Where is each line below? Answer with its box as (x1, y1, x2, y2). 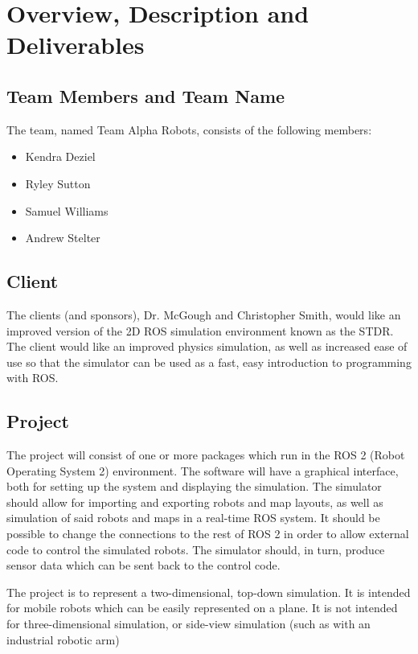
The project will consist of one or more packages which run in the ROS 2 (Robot (6, 446, 405, 463)
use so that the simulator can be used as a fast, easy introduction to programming (6, 353, 412, 370)
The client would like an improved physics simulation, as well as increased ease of (6, 338, 408, 355)
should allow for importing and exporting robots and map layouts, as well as (6, 493, 383, 510)
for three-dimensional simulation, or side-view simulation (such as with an (6, 615, 371, 632)
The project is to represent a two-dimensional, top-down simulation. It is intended (6, 583, 411, 600)
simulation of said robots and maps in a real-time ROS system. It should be (6, 509, 380, 526)
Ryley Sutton (25, 175, 91, 191)
